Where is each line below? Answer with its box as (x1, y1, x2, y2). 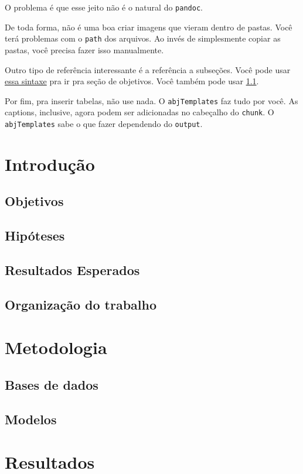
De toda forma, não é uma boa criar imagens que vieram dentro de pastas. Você (5, 20, 292, 33)
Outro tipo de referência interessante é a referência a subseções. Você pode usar (5, 63, 291, 75)
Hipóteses (5, 226, 65, 245)
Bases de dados (5, 375, 98, 393)
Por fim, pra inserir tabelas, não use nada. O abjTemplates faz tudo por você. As (5, 94, 298, 107)
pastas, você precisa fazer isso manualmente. (5, 43, 164, 56)
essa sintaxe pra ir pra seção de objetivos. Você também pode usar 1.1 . (5, 75, 259, 87)
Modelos (5, 410, 57, 428)
